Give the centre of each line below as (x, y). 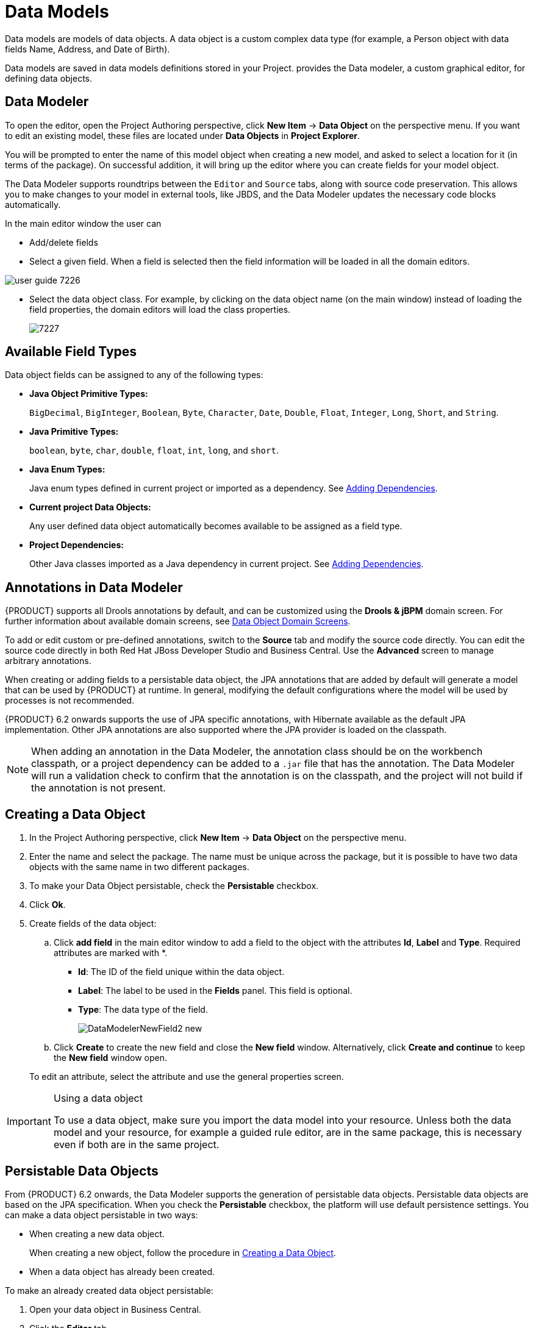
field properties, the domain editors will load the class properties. (160, 309)
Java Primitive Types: (74, 432)
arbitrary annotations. (48, 661)
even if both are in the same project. (136, 1145)
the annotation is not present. (98, 788)
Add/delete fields (64, 242)
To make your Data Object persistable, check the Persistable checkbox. (174, 886)
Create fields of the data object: (93, 924)
